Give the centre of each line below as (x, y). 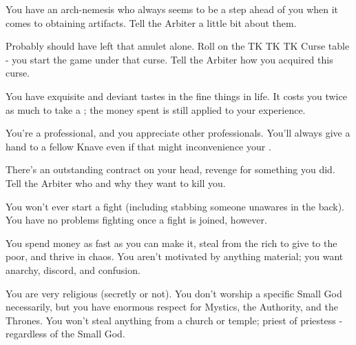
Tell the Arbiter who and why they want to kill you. (116, 183)
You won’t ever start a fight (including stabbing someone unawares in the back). (175, 206)
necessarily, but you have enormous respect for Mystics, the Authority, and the (172, 307)
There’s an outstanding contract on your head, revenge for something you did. (170, 169)
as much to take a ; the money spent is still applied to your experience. (156, 109)
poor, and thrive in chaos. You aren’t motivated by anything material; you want (175, 256)
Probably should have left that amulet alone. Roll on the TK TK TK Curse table (178, 46)
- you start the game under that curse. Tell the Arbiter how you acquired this (169, 59)
